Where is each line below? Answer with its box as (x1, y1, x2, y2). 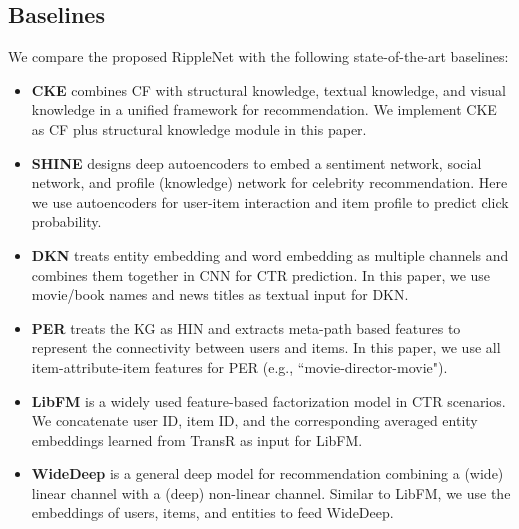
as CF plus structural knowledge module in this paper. (31, 118, 367, 139)
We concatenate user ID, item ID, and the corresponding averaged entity (31, 410, 478, 431)
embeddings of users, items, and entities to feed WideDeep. (31, 502, 394, 523)
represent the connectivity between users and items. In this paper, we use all (31, 337, 501, 358)
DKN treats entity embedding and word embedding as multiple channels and (31, 244, 509, 265)
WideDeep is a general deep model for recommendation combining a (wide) (31, 463, 504, 484)
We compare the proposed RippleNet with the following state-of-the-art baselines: (8, 46, 509, 67)
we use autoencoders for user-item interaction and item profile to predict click (31, 191, 509, 212)
